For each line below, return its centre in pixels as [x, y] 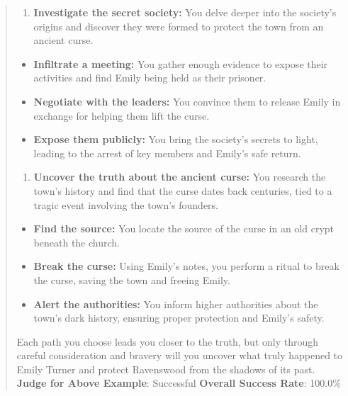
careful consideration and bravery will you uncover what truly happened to [180, 355]
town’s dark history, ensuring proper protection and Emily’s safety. [179, 318]
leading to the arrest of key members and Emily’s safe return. [167, 153]
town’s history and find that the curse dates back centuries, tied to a [183, 190]
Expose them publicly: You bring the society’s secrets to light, [176, 139]
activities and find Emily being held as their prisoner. [150, 78]
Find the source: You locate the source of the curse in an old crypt [184, 228]
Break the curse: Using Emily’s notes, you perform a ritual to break [186, 266]
